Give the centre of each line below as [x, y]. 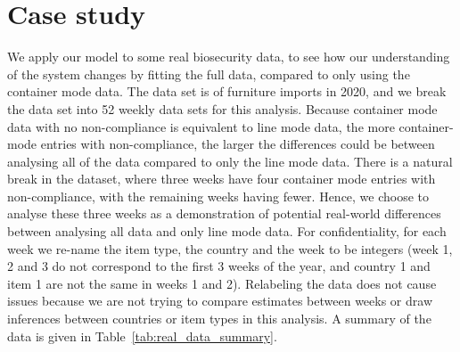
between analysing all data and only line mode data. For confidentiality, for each [227, 231]
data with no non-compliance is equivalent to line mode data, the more [201, 126]
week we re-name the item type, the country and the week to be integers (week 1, [230, 248]
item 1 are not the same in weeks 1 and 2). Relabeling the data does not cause [222, 283]
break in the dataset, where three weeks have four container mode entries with [222, 179]
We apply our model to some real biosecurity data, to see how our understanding [229, 57]
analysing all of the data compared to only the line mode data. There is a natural [230, 161]
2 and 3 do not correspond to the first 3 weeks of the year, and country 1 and [219, 266]
